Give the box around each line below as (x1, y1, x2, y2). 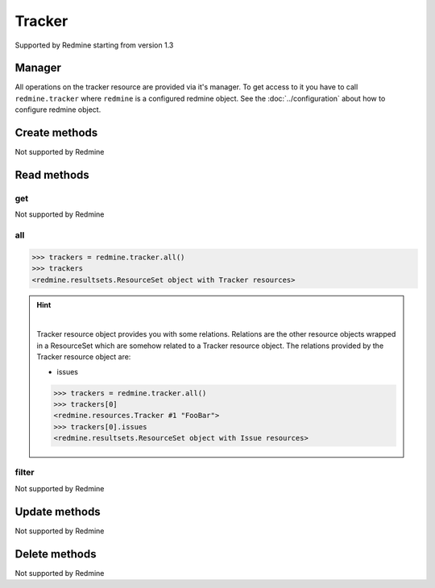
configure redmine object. (14, 105, 101, 114)
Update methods (14, 504, 101, 519)
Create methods (14, 126, 98, 140)
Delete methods (14, 547, 97, 561)
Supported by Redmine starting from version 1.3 (14, 40, 174, 50)
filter (14, 467, 35, 478)
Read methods (14, 168, 90, 181)
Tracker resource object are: (36, 352, 131, 362)
